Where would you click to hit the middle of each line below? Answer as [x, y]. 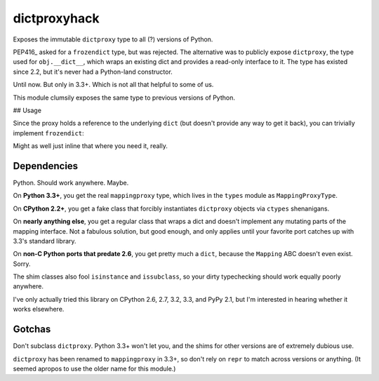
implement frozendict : [48, 133]
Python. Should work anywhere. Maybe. [71, 182]
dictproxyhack [56, 18]
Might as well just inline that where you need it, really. [90, 146]
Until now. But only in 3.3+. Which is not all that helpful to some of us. [113, 85]
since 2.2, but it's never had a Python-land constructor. [93, 72]
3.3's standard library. [45, 241]
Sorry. [22, 264]
